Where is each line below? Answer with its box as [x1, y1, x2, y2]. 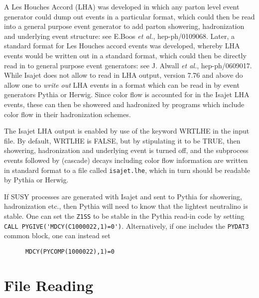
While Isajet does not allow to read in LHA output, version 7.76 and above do [4, 70, 243, 80]
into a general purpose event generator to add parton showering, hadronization [4, 21, 245, 31]
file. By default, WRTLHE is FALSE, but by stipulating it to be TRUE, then [4, 135, 241, 146]
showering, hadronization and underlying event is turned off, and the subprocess [4, 145, 249, 155]
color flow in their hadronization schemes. [4, 109, 131, 119]
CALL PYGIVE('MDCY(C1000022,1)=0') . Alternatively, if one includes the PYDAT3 [4, 220, 249, 231]
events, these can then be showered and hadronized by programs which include [4, 99, 245, 109]
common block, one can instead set [4, 230, 111, 241]
